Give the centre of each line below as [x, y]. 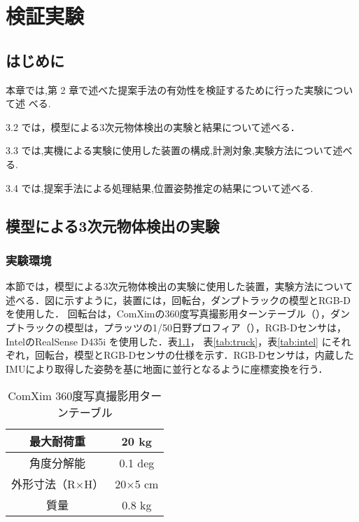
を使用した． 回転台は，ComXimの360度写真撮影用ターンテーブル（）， [168, 314]
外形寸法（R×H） [58, 484]
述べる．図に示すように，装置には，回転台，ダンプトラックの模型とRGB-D [178, 300]
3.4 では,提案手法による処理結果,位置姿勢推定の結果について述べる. [160, 187]
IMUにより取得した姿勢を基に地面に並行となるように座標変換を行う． [167, 368]
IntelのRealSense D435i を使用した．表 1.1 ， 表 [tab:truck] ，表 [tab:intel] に [169, 341]
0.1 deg [137, 462]
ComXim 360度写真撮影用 [74, 396]
